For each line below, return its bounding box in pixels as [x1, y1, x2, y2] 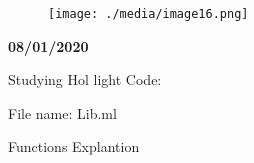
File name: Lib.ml [8, 102, 117, 123]
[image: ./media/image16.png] [48, 7, 249, 21]
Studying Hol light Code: [8, 69, 162, 90]
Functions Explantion [8, 136, 140, 157]
